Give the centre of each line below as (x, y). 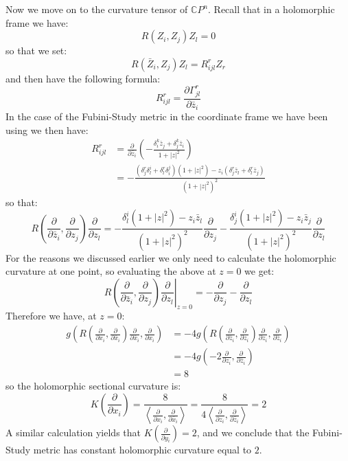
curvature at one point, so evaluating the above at (111, 271)
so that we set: (36, 50)
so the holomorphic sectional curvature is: (93, 386)
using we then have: (47, 130)
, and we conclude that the (253, 432)
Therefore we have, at (51, 316)
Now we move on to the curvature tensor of (97, 9)
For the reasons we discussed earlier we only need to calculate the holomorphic (171, 257)
